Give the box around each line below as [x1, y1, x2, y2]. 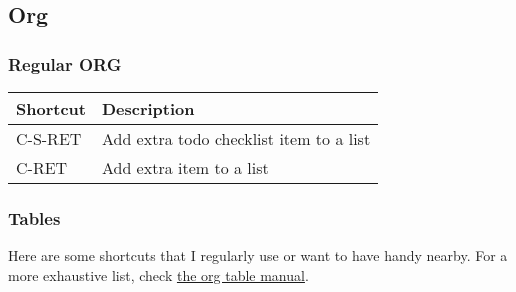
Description [101, 97, 195, 120]
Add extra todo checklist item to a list [101, 127, 371, 150]
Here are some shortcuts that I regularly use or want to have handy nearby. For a [8, 245, 508, 266]
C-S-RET [16, 127, 82, 150]
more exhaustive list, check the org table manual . [8, 264, 309, 285]
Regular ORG [8, 51, 122, 76]
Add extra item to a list [101, 156, 269, 179]
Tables [8, 205, 61, 230]
